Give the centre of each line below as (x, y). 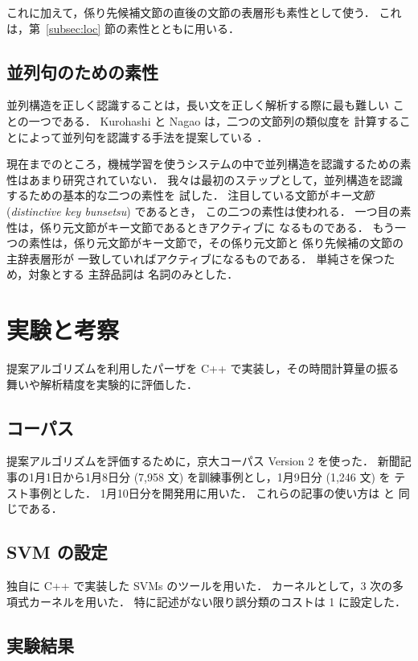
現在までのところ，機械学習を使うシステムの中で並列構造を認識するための (203, 164)
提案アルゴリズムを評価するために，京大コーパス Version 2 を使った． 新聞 (203, 461)
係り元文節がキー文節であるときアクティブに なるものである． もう (217, 227)
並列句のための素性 (82, 71)
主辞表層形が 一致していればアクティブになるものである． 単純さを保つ (195, 258)
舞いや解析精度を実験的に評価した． (102, 384)
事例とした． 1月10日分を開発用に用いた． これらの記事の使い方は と (211, 492)
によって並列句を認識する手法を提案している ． (143, 136)
